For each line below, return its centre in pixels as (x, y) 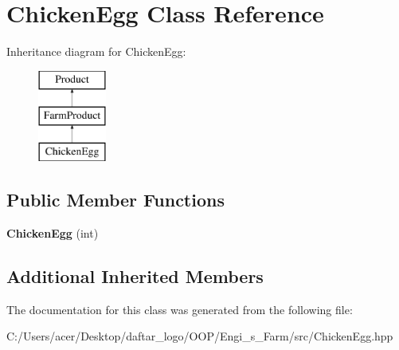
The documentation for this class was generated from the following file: (180, 309)
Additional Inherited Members (135, 275)
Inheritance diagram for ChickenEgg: (96, 51)
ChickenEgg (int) (53, 232)
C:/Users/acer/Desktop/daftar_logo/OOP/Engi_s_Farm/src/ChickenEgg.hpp (200, 336)
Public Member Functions (115, 200)
